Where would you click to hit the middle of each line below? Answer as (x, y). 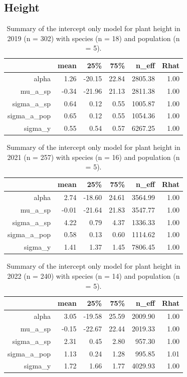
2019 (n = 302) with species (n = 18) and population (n (93, 38)
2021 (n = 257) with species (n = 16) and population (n (93, 157)
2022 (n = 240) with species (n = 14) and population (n (93, 275)
